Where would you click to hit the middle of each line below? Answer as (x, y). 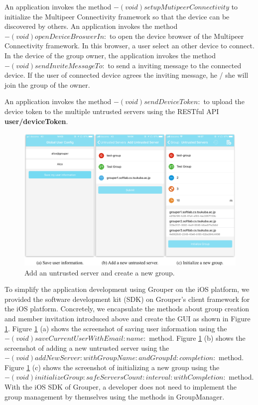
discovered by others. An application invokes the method (91, 26)
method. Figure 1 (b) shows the (197, 338)
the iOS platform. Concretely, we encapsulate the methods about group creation (127, 309)
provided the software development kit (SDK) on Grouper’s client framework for (127, 299)
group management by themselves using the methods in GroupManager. (115, 396)
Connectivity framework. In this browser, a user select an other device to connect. (129, 46)
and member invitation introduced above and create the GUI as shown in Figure (128, 318)
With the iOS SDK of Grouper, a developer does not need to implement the (121, 387)
